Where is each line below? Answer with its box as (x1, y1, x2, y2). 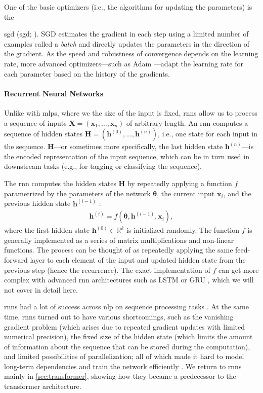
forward (4, 254, 28, 265)
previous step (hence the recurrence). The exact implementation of (4, 264, 210, 275)
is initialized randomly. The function (126, 225, 240, 235)
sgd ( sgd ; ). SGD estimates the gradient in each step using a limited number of (4, 28, 249, 39)
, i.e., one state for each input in (158, 128, 257, 139)
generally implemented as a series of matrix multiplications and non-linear (4, 234, 234, 245)
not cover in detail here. (4, 284, 78, 295)
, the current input (157, 188, 215, 198)
